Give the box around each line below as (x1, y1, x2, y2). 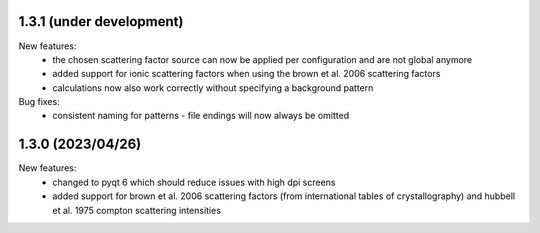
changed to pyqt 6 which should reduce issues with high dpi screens (52, 176, 336, 188)
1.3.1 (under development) (18, 13, 184, 30)
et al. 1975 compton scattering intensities (52, 204, 222, 216)
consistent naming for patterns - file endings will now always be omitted (52, 110, 350, 122)
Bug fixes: (18, 96, 60, 108)
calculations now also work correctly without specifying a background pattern (52, 81, 374, 94)
